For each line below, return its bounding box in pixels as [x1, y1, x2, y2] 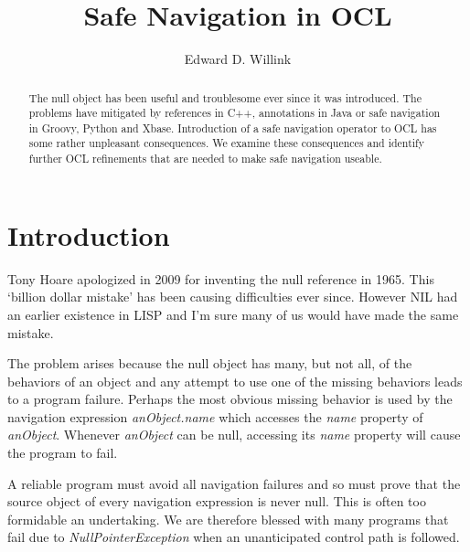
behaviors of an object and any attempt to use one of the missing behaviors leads [7, 371, 463, 390]
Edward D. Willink [184, 49, 292, 69]
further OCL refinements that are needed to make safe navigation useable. [28, 151, 382, 166]
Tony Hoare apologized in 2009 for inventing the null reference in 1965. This [7, 269, 434, 288]
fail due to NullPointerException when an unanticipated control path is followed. [7, 527, 460, 547]
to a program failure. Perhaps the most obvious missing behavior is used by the [7, 389, 453, 409]
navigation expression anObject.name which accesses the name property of [7, 407, 423, 426]
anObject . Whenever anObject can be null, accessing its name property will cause [7, 425, 461, 444]
